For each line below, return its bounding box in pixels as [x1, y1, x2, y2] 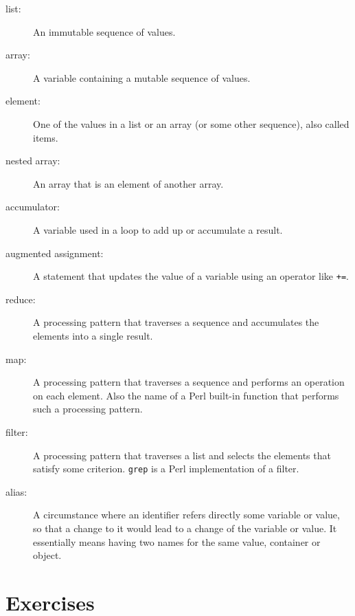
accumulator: [5, 199, 60, 214]
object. [33, 548, 62, 562]
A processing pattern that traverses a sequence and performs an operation [33, 375, 345, 389]
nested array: [5, 153, 60, 168]
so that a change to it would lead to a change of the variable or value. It [33, 520, 337, 535]
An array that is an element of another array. [33, 176, 224, 190]
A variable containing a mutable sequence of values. [33, 70, 251, 85]
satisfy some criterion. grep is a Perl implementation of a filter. [33, 461, 299, 476]
